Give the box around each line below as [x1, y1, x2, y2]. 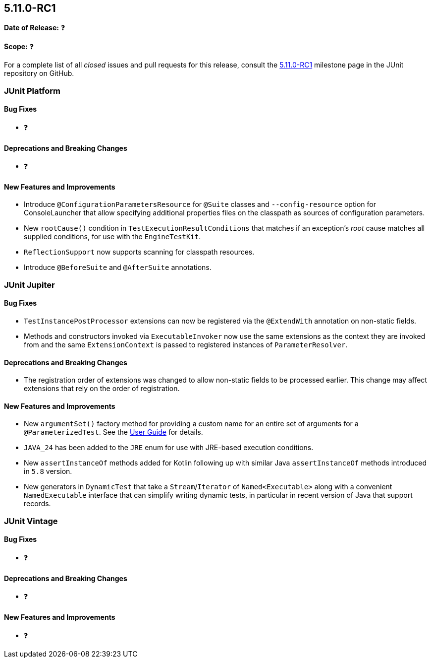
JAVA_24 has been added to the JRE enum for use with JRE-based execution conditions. [24, 443, 314, 452]
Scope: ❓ [4, 42, 34, 51]
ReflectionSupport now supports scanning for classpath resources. [24, 248, 255, 257]
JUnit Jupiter [4, 279, 55, 290]
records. [24, 499, 51, 508]
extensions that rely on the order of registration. [24, 384, 180, 393]
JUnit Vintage [4, 516, 58, 526]
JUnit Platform [4, 85, 60, 96]
